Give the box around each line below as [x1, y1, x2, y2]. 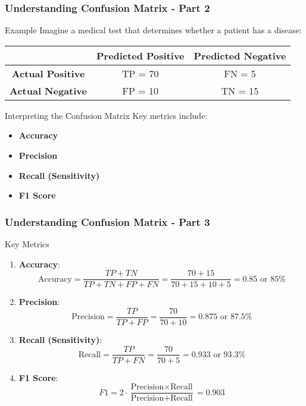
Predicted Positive [96, 48, 185, 62]
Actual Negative [10, 83, 87, 97]
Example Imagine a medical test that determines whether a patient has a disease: [5, 24, 302, 36]
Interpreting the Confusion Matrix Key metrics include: [5, 109, 208, 121]
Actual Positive [11, 66, 85, 80]
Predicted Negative [193, 48, 286, 62]
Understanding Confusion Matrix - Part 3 [5, 214, 210, 229]
